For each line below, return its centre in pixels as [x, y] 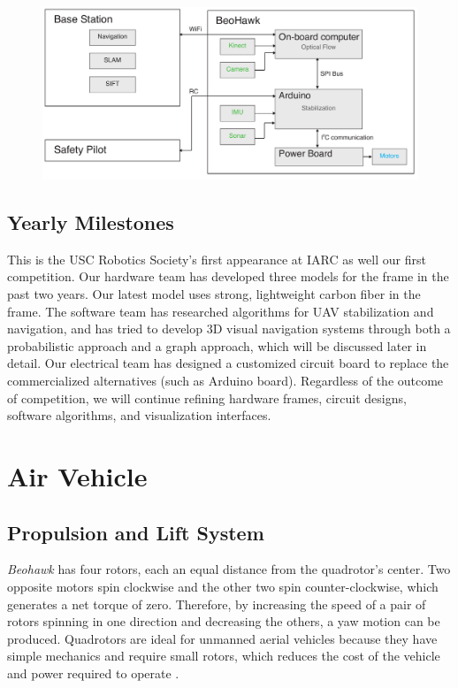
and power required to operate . [93, 673]
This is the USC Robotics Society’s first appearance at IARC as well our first [217, 259]
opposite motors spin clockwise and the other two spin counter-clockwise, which [223, 586]
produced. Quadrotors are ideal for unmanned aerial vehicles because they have [222, 638]
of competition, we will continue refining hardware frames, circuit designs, [207, 398]
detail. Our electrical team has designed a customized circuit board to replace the [228, 363]
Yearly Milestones [91, 222]
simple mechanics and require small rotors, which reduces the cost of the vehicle [224, 656]
